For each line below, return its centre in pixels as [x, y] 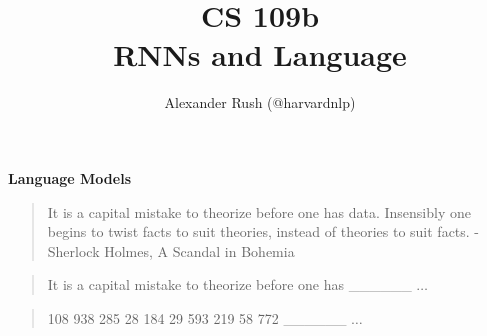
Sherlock [73, 250]
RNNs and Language [260, 54]
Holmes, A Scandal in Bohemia [199, 250]
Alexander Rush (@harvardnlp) [260, 102]
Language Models [70, 177]
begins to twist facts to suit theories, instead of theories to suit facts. [258, 231]
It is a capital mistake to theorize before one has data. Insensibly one [259, 211]
